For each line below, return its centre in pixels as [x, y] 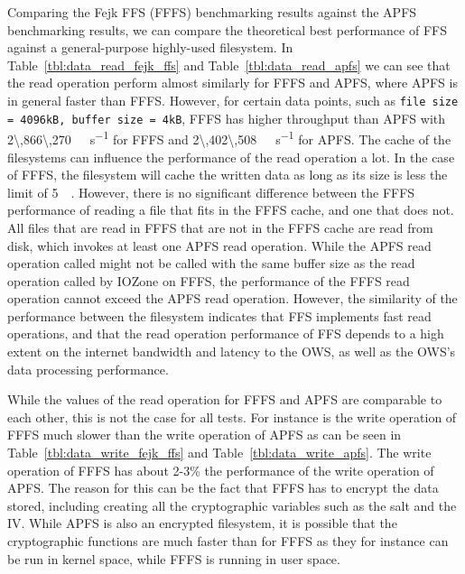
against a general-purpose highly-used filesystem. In [150, 47]
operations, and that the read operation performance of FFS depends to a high [226, 333]
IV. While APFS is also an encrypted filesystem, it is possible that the [202, 523]
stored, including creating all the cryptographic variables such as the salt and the [232, 505]
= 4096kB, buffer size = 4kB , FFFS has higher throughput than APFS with [226, 118]
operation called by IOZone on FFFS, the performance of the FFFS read [209, 280]
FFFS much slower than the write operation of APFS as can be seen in [205, 435]
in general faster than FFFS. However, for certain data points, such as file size [233, 100]
